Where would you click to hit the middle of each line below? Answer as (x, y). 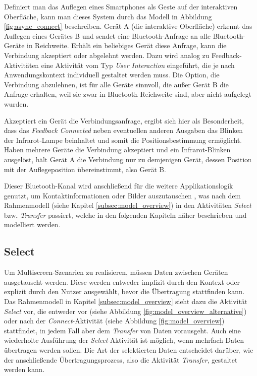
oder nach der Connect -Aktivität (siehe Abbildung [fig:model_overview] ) (114, 321)
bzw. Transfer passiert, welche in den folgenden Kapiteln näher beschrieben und (125, 215)
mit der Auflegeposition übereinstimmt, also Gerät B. (85, 169)
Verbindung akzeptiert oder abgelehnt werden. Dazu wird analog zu (107, 55)
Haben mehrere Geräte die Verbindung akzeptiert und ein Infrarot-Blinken (117, 150)
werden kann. (24, 369)
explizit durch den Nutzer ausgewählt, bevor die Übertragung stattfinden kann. (124, 291)
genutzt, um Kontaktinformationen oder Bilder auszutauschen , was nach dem (123, 195)
